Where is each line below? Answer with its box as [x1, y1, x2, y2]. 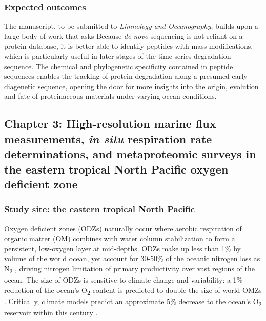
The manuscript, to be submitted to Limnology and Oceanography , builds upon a [4, 20, 258, 31]
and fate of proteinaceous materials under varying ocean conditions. [4, 91, 217, 101]
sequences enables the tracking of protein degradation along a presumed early [4, 71, 248, 81]
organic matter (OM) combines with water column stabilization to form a [4, 233, 235, 244]
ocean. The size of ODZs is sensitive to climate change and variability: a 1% [4, 274, 243, 285]
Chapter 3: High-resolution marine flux [4, 116, 216, 132]
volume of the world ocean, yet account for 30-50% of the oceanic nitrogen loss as [4, 253, 260, 264]
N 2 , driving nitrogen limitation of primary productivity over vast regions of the [4, 263, 255, 275]
